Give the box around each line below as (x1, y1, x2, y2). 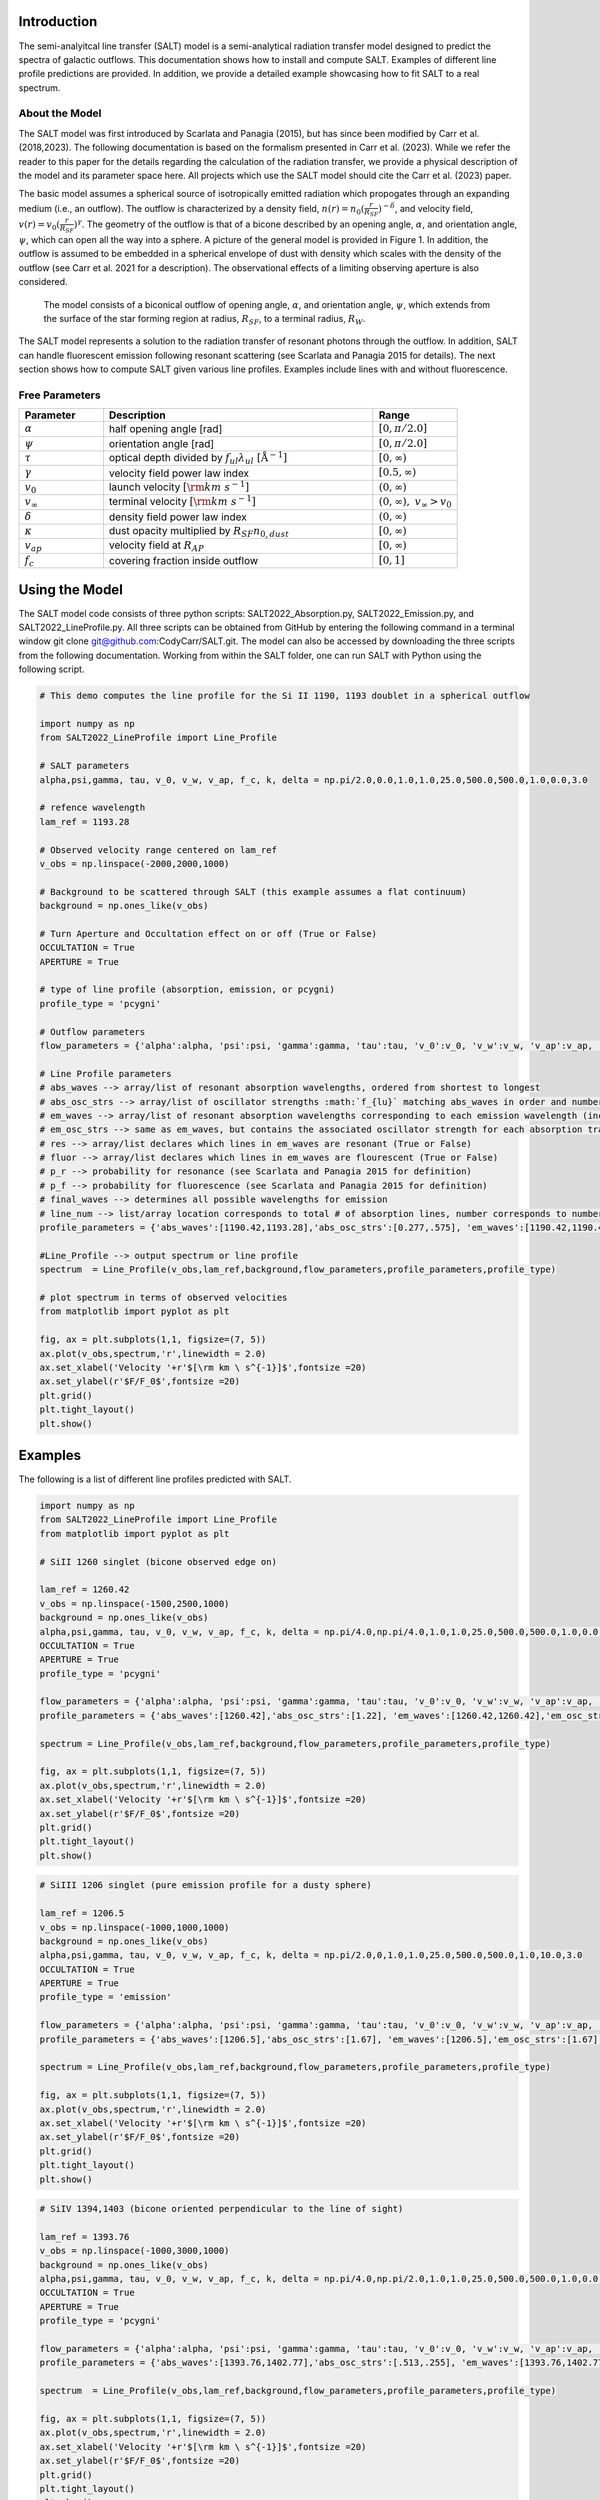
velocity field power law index (108, 466, 250, 480)
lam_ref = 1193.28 (39, 816, 130, 827)
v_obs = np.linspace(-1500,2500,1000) (39, 1598, 230, 1609)
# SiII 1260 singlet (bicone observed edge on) (39, 1556, 277, 1567)
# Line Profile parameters (39, 1068, 172, 1079)
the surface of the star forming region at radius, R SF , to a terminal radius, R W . (43, 312, 366, 327)
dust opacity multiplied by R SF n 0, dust (108, 523, 290, 540)
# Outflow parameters (39, 1026, 146, 1037)
